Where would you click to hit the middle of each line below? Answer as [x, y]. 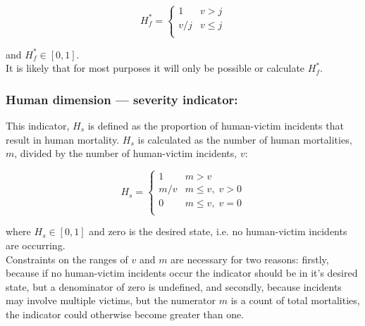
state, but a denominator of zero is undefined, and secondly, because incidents [174, 286]
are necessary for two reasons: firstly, [250, 259]
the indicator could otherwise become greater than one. [125, 314]
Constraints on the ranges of [67, 259]
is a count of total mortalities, [295, 300]
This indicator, [38, 125]
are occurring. [36, 245]
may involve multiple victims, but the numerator [111, 300]
